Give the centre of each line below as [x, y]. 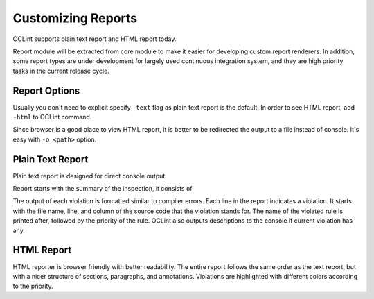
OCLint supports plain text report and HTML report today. [95, 39]
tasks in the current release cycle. [61, 71]
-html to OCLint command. [52, 117]
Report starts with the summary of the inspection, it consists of [103, 189]
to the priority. [33, 286]
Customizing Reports [75, 18]
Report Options [46, 91]
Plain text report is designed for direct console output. [90, 176]
